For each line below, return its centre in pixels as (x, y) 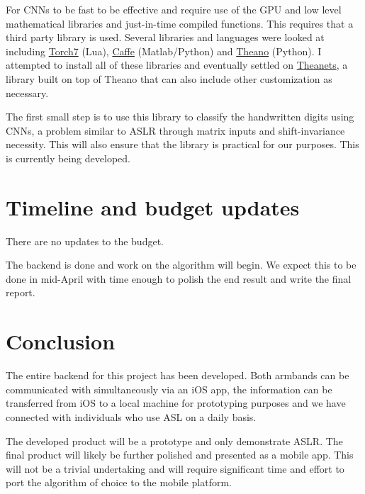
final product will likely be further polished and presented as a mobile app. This (180, 455)
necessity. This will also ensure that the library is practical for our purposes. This (182, 144)
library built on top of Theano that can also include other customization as (169, 78)
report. (21, 292)
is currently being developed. (68, 158)
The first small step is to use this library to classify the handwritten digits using (180, 117)
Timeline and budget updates (153, 207)
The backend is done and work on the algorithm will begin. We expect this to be (181, 265)
